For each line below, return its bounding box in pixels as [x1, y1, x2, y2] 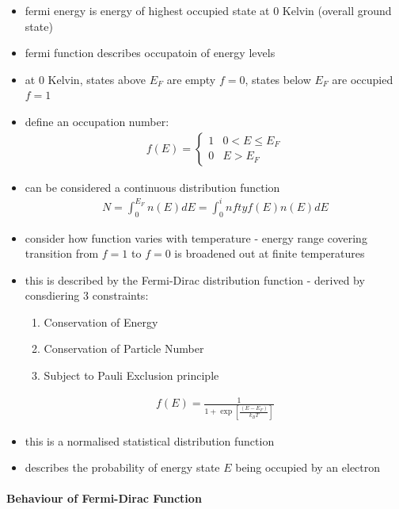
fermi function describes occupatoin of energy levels [25, 44, 275, 61]
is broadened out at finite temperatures [174, 245, 365, 262]
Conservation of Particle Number [44, 340, 204, 357]
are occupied [332, 71, 393, 87]
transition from [25, 245, 99, 262]
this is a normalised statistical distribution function [25, 432, 275, 449]
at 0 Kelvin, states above [25, 71, 146, 87]
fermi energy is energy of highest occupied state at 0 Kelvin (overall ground [25, 2, 392, 18]
